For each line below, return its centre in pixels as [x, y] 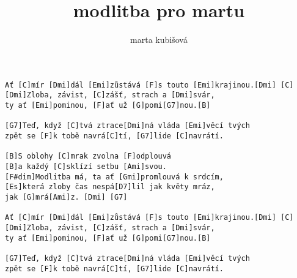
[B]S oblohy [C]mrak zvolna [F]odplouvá [88, 156]
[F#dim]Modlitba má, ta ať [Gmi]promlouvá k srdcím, [114, 177]
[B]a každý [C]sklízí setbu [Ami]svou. [86, 166]
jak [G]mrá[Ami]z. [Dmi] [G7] [66, 197]
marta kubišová [159, 39]
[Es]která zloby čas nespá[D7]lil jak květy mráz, [110, 187]
